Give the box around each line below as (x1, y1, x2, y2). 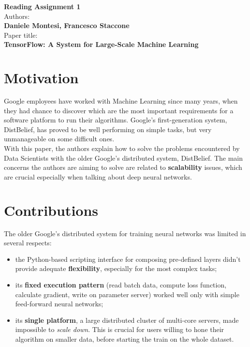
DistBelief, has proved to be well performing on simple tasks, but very (4, 124, 212, 134)
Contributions (4, 200, 99, 220)
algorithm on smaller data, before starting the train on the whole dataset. (15, 333, 234, 344)
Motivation (4, 68, 79, 88)
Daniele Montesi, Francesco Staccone (4, 20, 130, 30)
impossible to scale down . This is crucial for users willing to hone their (15, 324, 224, 334)
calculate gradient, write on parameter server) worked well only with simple (15, 289, 239, 299)
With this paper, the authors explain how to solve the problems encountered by (4, 143, 240, 153)
